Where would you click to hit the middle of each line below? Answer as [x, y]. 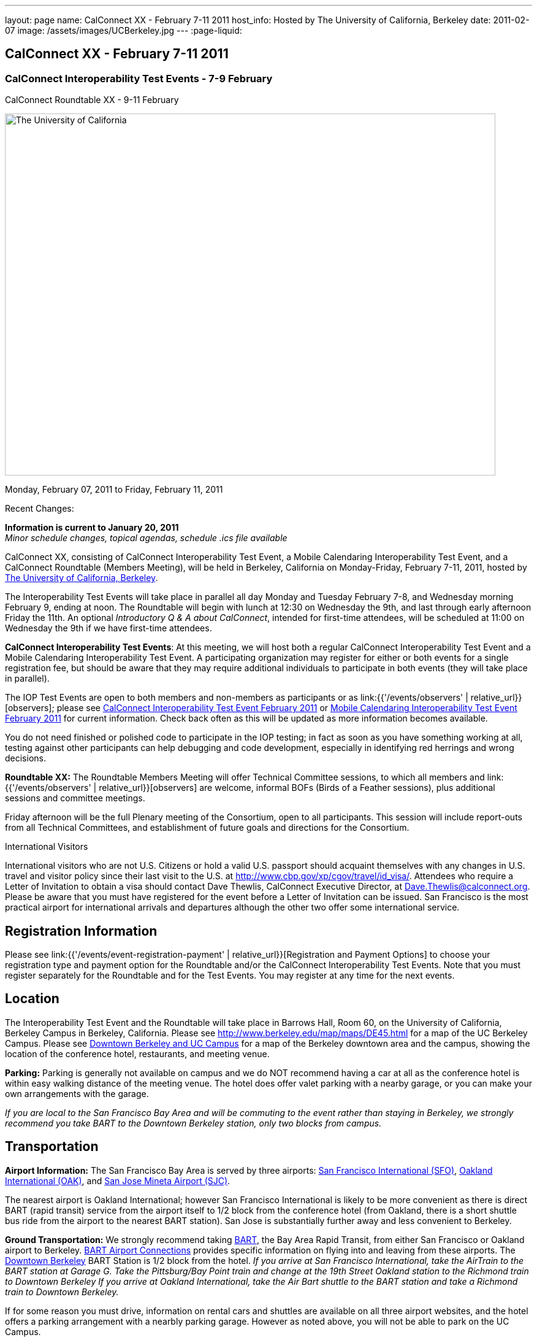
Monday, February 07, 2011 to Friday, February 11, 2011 [114, 490]
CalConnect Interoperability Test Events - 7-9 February [139, 78]
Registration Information [81, 931]
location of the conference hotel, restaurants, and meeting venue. [137, 1053]
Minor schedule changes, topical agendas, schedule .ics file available [146, 538]
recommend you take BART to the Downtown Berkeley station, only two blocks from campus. [193, 1123]
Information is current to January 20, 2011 [92, 528]
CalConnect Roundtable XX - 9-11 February [92, 100]
